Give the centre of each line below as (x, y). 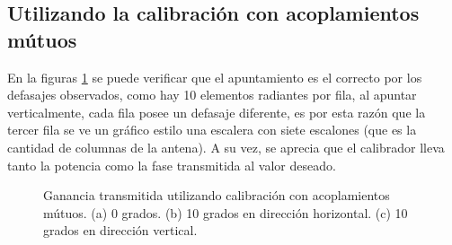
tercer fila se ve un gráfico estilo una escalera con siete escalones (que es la (212, 130)
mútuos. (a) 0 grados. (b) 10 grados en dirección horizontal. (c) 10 (226, 212)
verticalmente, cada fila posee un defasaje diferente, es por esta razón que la (217, 112)
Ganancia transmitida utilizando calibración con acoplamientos (217, 195)
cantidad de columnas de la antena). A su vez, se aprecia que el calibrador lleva (226, 147)
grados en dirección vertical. (120, 230)
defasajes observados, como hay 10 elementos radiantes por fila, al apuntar (212, 95)
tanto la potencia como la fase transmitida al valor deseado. (172, 165)
